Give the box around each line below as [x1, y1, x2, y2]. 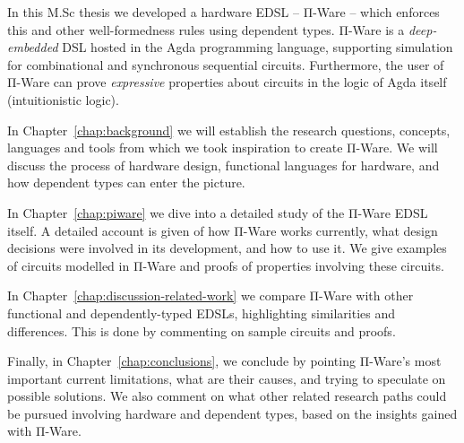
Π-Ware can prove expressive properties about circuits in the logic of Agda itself [7, 73, 447, 91]
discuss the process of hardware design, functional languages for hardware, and [7, 155, 440, 174]
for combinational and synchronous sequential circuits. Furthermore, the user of [7, 55, 444, 74]
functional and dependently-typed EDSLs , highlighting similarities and [7, 303, 396, 322]
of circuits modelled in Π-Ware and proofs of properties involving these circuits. [7, 256, 444, 274]
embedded [7, 38, 58, 56]
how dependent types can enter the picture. [7, 173, 245, 192]
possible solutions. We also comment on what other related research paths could [7, 387, 447, 405]
